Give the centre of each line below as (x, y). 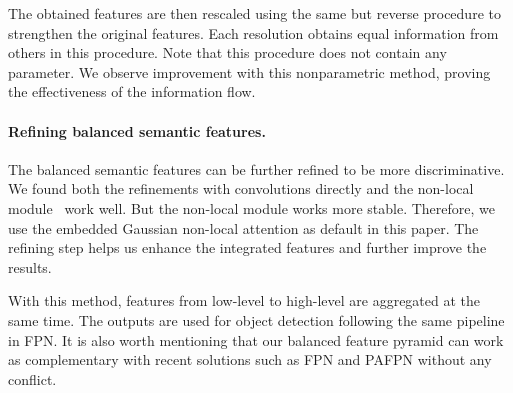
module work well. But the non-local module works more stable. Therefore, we (252, 207)
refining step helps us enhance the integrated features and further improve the (247, 247)
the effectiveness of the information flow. (132, 91)
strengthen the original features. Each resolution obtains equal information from (253, 32)
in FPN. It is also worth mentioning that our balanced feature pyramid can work (256, 339)
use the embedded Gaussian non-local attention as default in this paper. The (243, 227)
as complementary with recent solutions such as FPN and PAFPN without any (250, 359)
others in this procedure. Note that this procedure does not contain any (227, 52)
